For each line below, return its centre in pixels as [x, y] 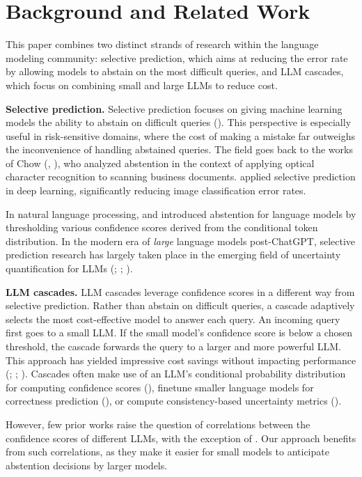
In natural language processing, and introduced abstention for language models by [181, 213]
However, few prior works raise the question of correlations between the [158, 424]
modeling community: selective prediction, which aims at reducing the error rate [177, 57]
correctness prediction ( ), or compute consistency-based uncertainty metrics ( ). [174, 401]
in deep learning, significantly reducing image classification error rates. [156, 190]
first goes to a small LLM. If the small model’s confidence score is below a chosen [179, 333]
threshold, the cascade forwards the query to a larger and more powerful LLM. [173, 346]
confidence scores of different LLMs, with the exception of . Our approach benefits [181, 438]
